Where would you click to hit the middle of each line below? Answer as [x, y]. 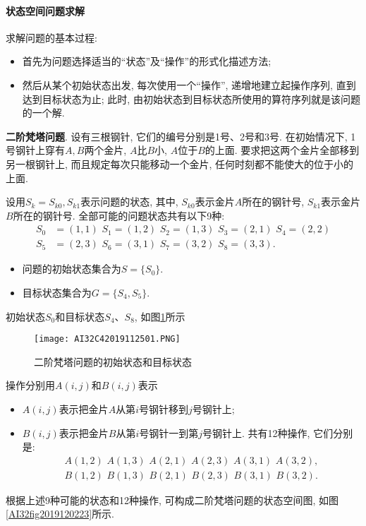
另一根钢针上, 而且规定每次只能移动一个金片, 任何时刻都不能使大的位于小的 [180, 163]
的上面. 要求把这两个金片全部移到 [282, 150]
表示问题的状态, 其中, [129, 202]
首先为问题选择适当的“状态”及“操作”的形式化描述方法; [147, 61]
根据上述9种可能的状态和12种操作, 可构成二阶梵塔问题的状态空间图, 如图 [172, 500]
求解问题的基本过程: [51, 37]
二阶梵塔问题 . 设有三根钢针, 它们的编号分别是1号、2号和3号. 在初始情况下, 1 [181, 136]
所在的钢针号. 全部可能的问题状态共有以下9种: [119, 215]
